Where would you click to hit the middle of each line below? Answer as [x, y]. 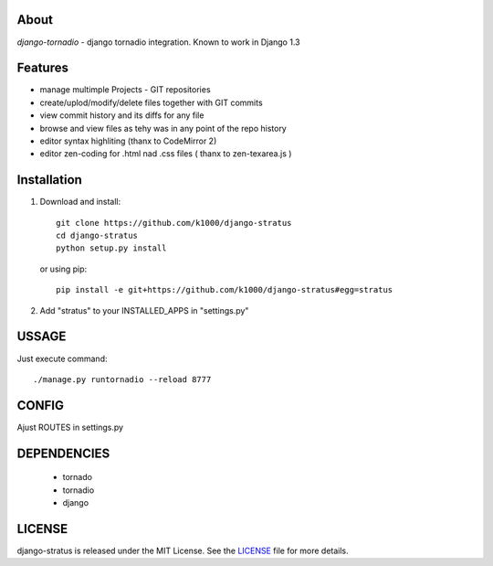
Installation [49, 180]
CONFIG [40, 406]
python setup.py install [111, 248]
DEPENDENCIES [63, 453]
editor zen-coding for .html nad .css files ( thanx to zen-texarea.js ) [166, 154]
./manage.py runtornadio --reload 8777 [122, 379]
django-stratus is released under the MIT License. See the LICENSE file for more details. [183, 550]
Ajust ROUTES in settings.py [70, 427]
